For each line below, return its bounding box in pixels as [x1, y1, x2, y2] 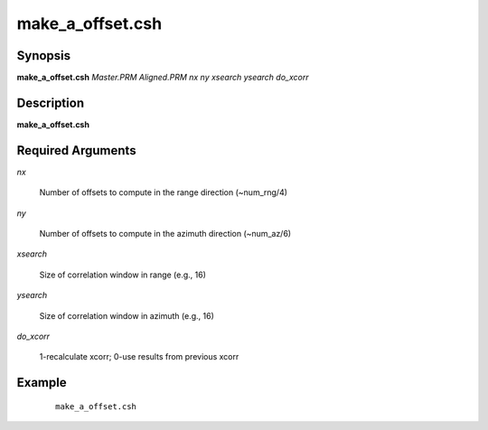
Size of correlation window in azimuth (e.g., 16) [39, 310, 214, 321]
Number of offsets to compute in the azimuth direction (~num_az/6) [39, 229, 292, 239]
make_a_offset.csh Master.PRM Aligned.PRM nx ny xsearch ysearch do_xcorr [16, 72, 309, 83]
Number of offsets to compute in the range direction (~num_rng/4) [39, 187, 288, 198]
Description [16, 95, 85, 110]
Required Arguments [16, 143, 136, 158]
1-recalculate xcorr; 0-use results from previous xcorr [39, 351, 239, 362]
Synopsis [16, 48, 71, 63]
